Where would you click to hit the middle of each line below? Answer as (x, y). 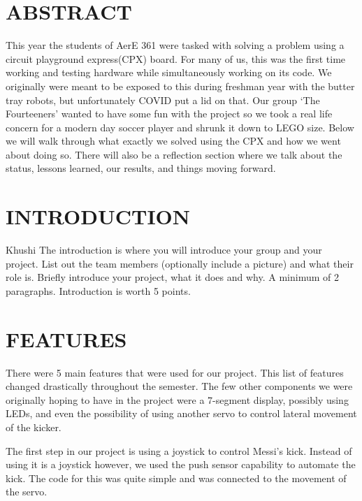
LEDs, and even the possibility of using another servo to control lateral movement (181, 413)
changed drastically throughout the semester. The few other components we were (179, 386)
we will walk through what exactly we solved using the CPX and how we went (173, 141)
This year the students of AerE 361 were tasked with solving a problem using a (175, 45)
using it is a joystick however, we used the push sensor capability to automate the (181, 464)
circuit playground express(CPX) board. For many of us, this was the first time (176, 58)
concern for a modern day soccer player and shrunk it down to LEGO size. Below (180, 127)
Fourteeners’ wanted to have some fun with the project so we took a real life (169, 114)
